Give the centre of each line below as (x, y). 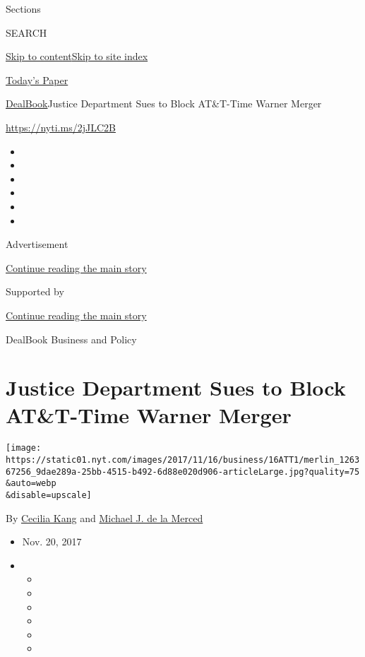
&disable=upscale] (49, 496)
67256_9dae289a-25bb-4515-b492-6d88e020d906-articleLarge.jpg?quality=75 (183, 472)
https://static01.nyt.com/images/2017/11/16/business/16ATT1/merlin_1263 (183, 460)
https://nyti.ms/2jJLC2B (61, 127)
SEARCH (26, 32)
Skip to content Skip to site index (77, 56)
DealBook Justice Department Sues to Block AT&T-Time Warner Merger (164, 103)
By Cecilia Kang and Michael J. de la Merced (104, 517)
